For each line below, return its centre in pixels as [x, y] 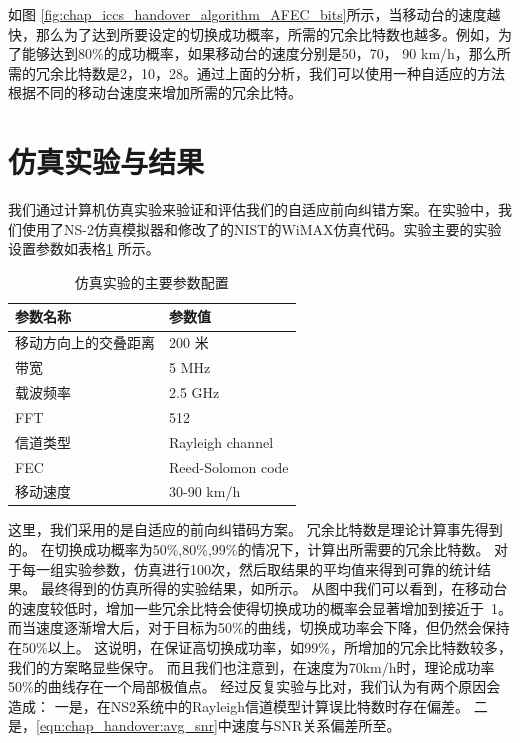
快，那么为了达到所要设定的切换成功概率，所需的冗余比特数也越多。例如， [253, 33]
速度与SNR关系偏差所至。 [316, 725]
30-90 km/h [205, 491]
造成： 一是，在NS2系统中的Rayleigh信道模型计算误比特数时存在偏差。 [239, 705]
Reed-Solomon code [229, 466]
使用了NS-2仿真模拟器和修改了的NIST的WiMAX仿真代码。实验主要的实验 [261, 228]
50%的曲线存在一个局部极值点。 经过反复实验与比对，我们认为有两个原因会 [254, 686]
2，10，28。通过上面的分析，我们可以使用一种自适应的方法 [312, 72]
